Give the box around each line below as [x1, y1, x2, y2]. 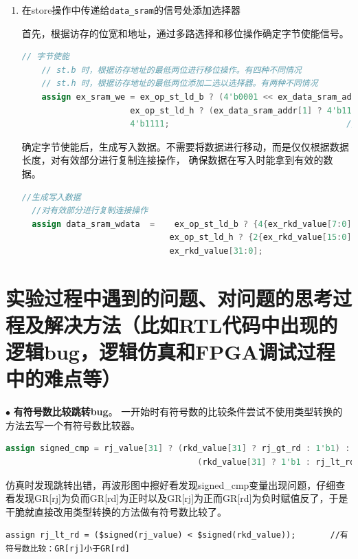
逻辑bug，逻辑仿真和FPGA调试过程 [5, 338, 335, 366]
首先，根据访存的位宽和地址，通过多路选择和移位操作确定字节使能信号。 [21, 25, 349, 40]
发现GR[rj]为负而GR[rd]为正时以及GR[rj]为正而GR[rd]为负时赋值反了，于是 [14, 491, 348, 505]
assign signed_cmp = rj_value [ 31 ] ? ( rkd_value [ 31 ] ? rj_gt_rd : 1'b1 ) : [5, 443, 350, 454]
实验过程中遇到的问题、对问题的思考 [5, 283, 333, 311]
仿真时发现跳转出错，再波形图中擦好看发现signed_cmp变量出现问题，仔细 [5, 477, 336, 492]
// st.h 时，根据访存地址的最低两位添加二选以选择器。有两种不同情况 [41, 78, 318, 89]
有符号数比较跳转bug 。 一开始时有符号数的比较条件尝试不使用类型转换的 [13, 404, 343, 419]
